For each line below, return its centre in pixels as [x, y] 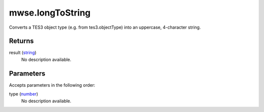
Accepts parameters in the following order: [52, 85]
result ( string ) [23, 53]
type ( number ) [24, 94]
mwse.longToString [50, 13]
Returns [22, 41]
